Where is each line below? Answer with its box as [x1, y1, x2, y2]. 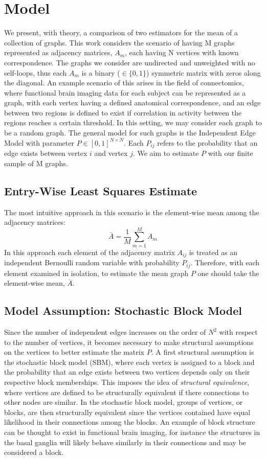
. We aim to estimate [132, 148, 199, 158]
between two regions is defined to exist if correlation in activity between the [4, 107, 242, 118]
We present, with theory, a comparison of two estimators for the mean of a [4, 27, 238, 38]
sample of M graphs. [4, 157, 68, 168]
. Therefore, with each [190, 257, 260, 268]
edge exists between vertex [4, 148, 87, 158]
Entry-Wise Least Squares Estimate [4, 182, 197, 198]
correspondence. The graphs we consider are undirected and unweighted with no [4, 57, 255, 67]
